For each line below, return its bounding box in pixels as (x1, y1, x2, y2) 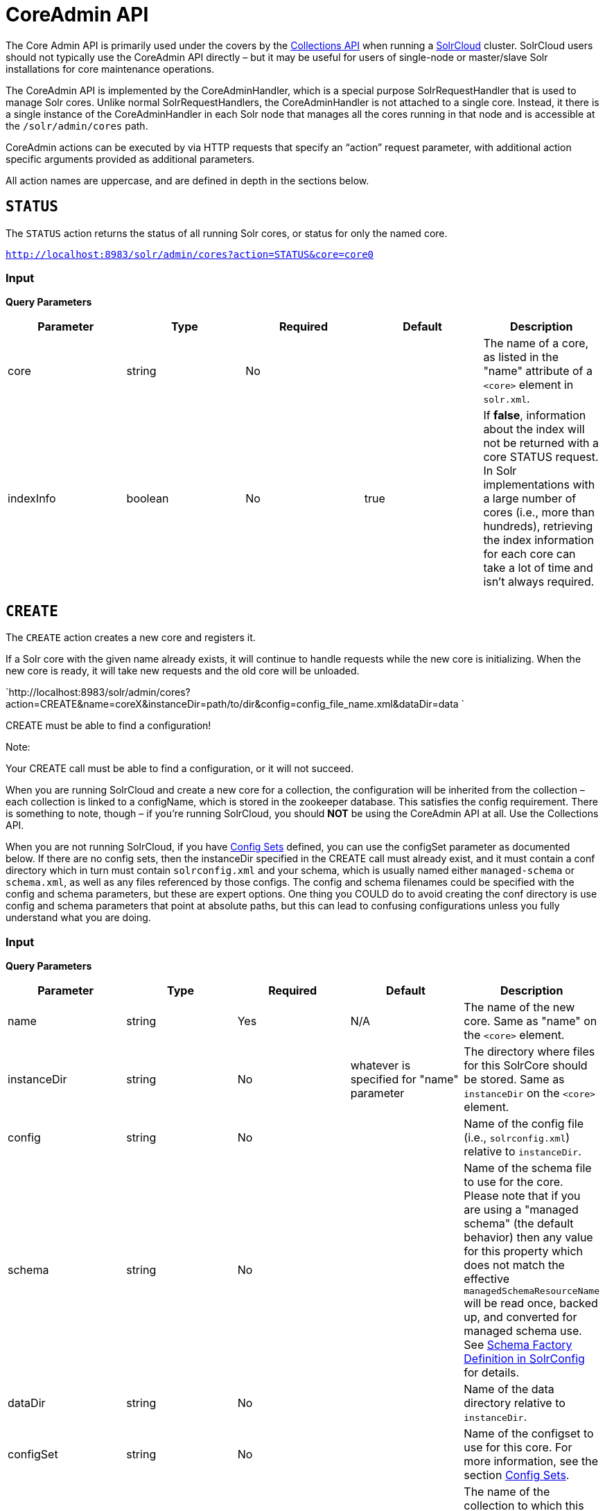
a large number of (483, 491, 577, 506)
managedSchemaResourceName (464, 1285, 599, 1296)
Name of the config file (464, 1116, 584, 1130)
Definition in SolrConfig (464, 1351, 585, 1365)
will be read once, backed (464, 1295, 598, 1310)
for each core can (483, 547, 576, 561)
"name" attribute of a (483, 364, 593, 378)
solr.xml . (483, 392, 530, 406)
